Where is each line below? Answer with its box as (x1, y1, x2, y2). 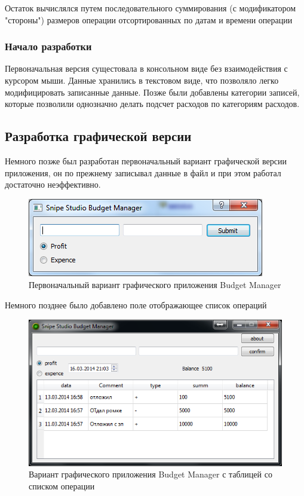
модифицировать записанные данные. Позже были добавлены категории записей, (5, 85, 300, 98)
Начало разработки (5, 39, 92, 54)
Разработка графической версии (5, 127, 192, 145)
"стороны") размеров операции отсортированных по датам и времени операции (5, 13, 293, 26)
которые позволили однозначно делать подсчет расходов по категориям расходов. (5, 97, 300, 110)
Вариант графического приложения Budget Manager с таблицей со (29, 468, 272, 480)
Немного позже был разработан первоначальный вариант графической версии (5, 154, 287, 167)
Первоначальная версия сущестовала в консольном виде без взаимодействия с (5, 62, 288, 75)
